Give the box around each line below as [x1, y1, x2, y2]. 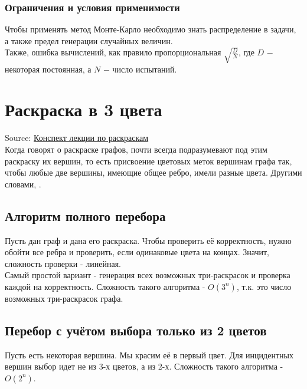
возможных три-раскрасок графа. [5, 292, 123, 304]
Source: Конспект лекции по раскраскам [5, 131, 149, 144]
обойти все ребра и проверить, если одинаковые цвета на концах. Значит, [5, 246, 269, 258]
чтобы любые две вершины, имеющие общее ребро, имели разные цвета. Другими [5, 166, 302, 179]
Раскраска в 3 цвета [5, 97, 162, 121]
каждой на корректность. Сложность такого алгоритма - [5, 280, 205, 292]
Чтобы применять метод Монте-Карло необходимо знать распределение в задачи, [5, 23, 296, 35]
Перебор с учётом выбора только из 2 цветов [5, 321, 267, 339]
